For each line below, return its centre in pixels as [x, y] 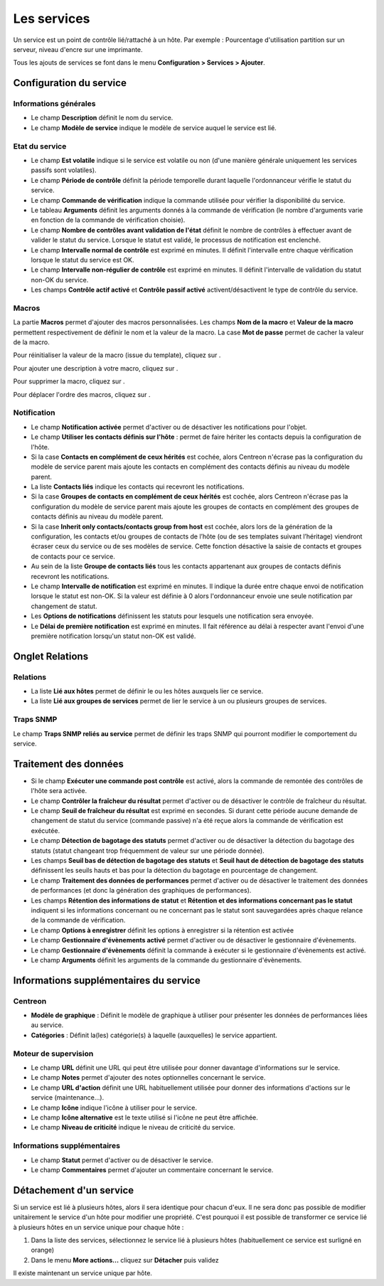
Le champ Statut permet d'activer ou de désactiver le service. [122, 1160]
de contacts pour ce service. [73, 556]
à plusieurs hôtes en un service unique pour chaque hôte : [98, 1227]
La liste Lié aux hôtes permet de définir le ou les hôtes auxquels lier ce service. [147, 691]
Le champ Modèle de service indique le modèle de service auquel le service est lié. [154, 127]
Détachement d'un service [74, 1190]
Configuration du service [70, 83]
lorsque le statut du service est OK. [82, 260]
